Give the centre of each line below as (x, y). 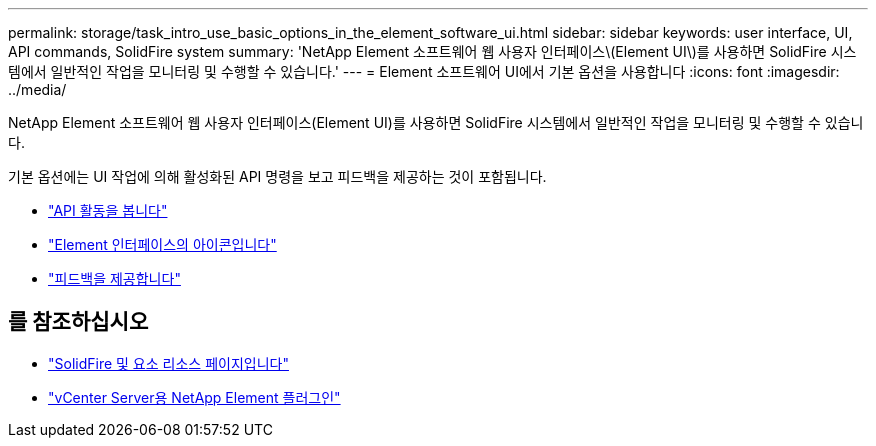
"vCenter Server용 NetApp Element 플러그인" (194, 397)
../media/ (37, 89)
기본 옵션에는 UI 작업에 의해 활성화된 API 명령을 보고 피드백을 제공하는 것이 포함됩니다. (277, 176)
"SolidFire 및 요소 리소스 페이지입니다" (168, 363)
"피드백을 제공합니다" (114, 278)
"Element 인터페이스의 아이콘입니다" (162, 244)
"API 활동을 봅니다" (108, 210)
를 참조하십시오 (78, 322)
